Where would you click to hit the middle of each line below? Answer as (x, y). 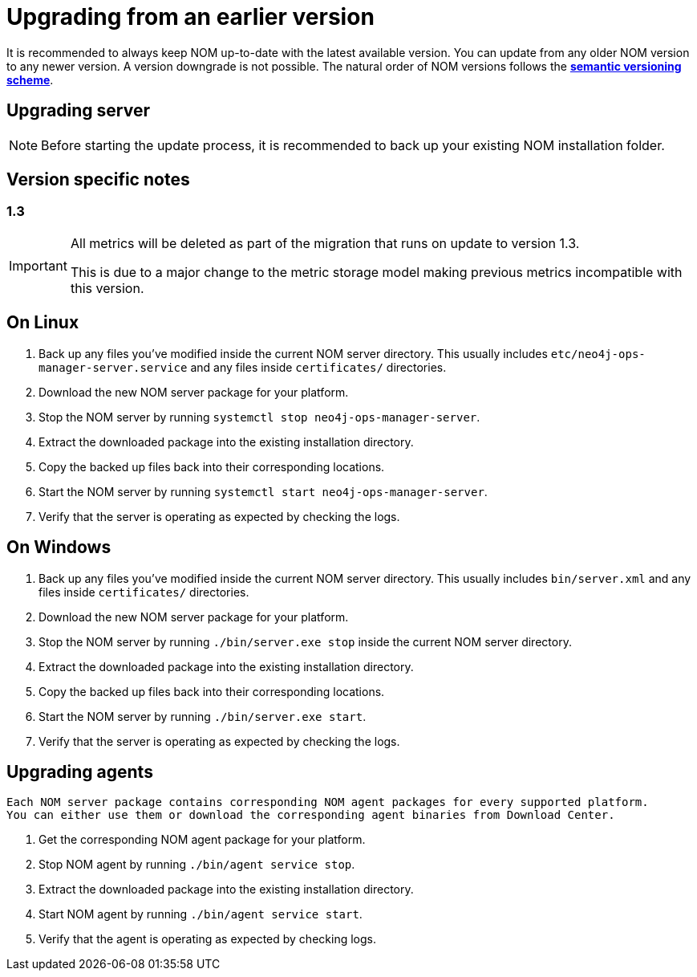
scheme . (30, 79)
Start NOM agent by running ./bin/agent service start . (201, 914)
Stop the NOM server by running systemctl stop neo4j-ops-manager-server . (259, 417)
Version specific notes (98, 180)
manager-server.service (113, 367)
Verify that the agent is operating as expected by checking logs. (207, 939)
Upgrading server (79, 111)
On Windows (59, 548)
